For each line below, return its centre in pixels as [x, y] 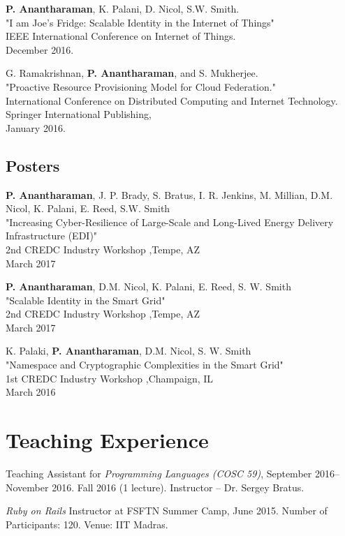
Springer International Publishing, [79, 114]
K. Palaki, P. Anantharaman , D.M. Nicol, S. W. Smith [129, 351]
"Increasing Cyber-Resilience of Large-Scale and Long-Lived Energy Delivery [170, 222]
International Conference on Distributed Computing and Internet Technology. [172, 100]
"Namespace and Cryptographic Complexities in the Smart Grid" [145, 365]
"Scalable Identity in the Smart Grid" [86, 300]
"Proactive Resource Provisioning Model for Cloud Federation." [141, 86]
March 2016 [31, 392]
